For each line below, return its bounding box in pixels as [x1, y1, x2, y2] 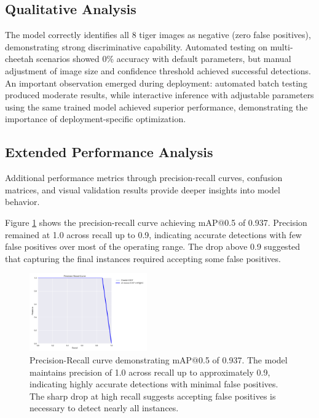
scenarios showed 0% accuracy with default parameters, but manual [36, 52, 291, 65]
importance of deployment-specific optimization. [5, 112, 186, 125]
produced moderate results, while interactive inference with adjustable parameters [5, 88, 314, 101]
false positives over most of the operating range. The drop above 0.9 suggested [5, 240, 301, 253]
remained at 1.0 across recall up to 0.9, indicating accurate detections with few [5, 228, 302, 241]
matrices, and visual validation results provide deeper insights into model [5, 183, 280, 196]
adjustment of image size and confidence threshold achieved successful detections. [5, 64, 311, 77]
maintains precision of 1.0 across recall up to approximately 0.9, [30, 365, 270, 378]
